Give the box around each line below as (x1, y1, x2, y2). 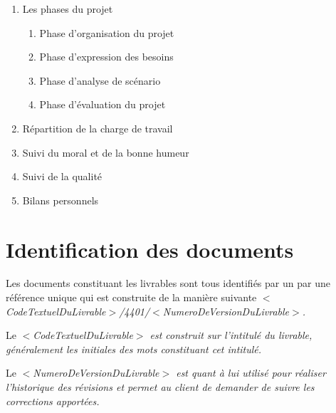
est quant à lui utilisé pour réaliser (176, 365, 326, 380)
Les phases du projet (22, 1, 113, 16)
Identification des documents (6, 234, 294, 263)
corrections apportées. (6, 393, 100, 408)
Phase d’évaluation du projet (39, 97, 166, 112)
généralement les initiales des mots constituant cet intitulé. (6, 341, 262, 356)
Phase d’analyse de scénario (39, 73, 161, 88)
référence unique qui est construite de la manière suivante (6, 290, 257, 305)
